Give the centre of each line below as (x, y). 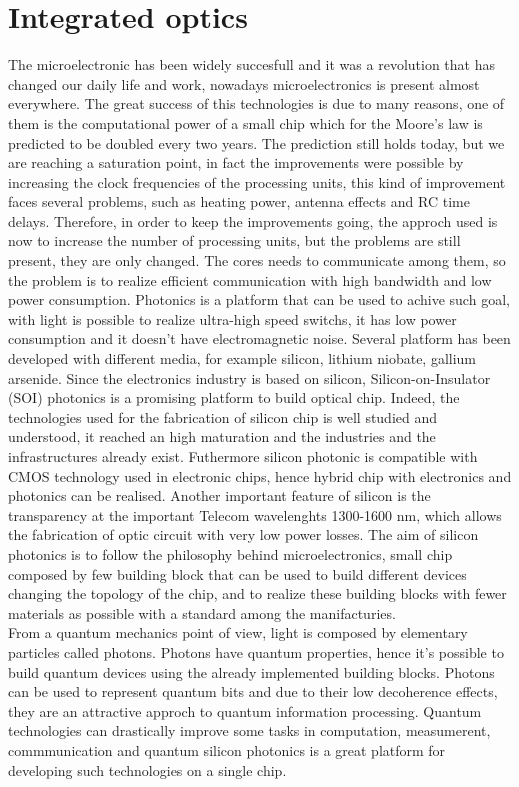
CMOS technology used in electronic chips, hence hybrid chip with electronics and (260, 475)
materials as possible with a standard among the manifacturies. (202, 612)
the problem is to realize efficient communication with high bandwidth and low (250, 279)
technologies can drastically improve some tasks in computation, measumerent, (249, 730)
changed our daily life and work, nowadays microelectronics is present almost (244, 83)
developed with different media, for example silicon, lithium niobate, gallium (242, 358)
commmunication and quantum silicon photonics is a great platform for (227, 749)
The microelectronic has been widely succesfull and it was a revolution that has (251, 64)
